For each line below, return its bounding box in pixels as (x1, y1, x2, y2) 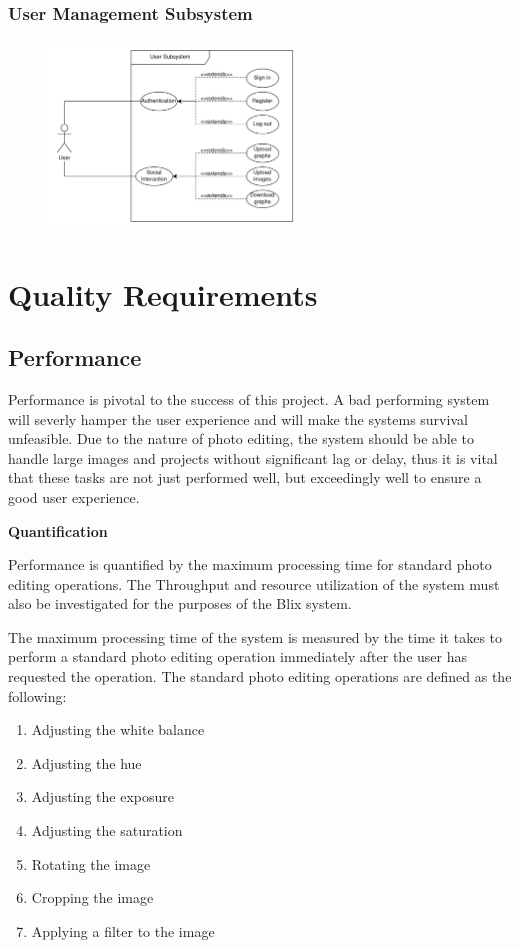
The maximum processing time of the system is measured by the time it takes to (8, 626, 503, 647)
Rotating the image (31, 853, 151, 874)
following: (8, 685, 67, 706)
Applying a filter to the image (31, 920, 215, 941)
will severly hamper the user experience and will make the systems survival (8, 408, 468, 429)
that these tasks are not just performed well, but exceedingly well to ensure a (8, 467, 482, 488)
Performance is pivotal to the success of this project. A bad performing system (8, 388, 490, 409)
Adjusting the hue (31, 752, 142, 773)
